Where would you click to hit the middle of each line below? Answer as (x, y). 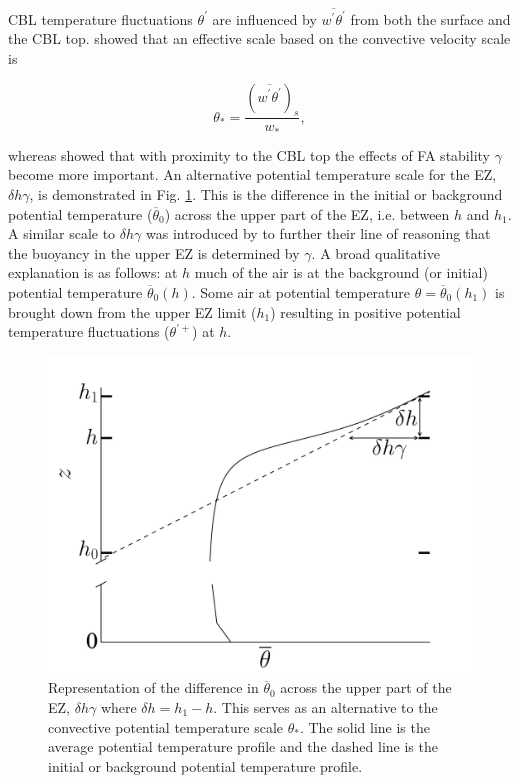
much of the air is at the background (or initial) (341, 272)
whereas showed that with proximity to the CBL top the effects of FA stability (249, 154)
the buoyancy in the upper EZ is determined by (154, 252)
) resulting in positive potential (365, 311)
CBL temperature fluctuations (100, 18)
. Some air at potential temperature (301, 291)
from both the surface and (430, 18)
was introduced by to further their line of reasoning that (318, 233)
